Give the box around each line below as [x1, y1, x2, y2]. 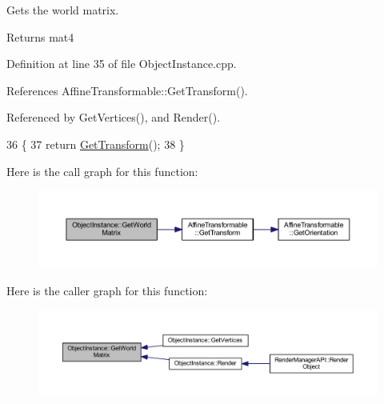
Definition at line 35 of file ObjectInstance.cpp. [6, 55, 237, 72]
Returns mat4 [6, 28, 74, 45]
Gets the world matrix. [6, 2, 119, 18]
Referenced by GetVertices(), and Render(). [6, 109, 221, 126]
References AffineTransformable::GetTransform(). [6, 82, 248, 98]
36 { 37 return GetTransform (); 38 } [6, 135, 185, 152]
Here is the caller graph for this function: [6, 282, 208, 299]
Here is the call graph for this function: [6, 162, 198, 179]
